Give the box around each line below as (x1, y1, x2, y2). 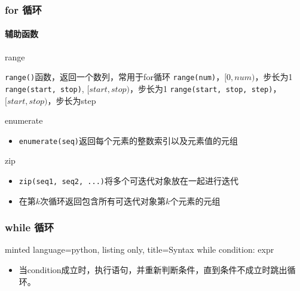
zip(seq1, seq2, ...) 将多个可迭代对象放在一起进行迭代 (19, 174, 238, 186)
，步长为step (47, 94, 96, 106)
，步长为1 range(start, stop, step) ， (129, 82, 281, 94)
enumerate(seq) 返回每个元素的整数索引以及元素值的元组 (19, 134, 238, 146)
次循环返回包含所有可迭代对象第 (40, 194, 166, 207)
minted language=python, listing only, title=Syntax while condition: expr (5, 243, 274, 256)
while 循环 (5, 220, 54, 235)
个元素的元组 (170, 194, 221, 207)
